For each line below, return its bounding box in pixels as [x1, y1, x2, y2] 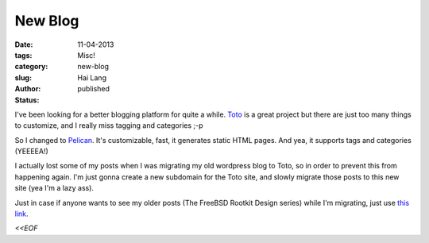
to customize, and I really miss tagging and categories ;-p [14, 121, 203, 130]
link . [14, 209, 29, 218]
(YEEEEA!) [14, 147, 49, 156]
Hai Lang [77, 72, 107, 83]
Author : [14, 84, 41, 94]
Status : [14, 95, 40, 105]
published [77, 84, 110, 94]
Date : [14, 40, 33, 49]
